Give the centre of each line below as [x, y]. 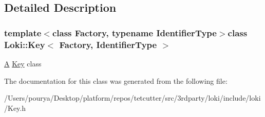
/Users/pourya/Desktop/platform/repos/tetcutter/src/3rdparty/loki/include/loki [132, 98]
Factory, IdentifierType [108, 44]
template [23, 32]
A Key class [23, 63]
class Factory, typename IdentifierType [134, 32]
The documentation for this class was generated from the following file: [116, 80]
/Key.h [15, 108]
